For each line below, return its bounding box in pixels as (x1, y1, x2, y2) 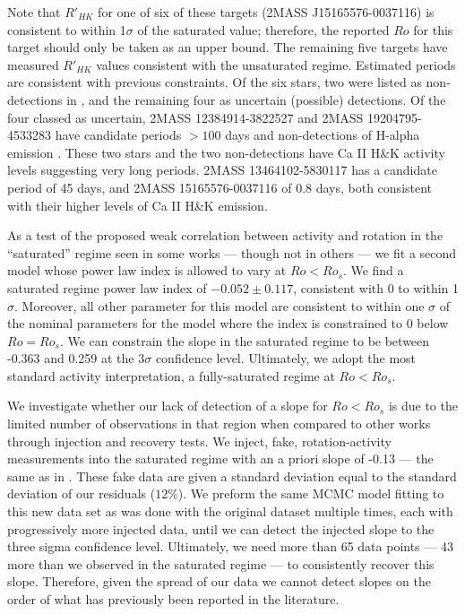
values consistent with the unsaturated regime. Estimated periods (96, 55, 456, 74)
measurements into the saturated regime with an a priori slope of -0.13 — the (7, 449, 434, 468)
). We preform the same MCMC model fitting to (177, 484, 444, 503)
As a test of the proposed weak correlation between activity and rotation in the (7, 226, 443, 245)
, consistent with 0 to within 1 (293, 278, 460, 297)
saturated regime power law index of (7, 278, 207, 297)
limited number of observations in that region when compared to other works (7, 414, 431, 433)
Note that (7, 3, 61, 21)
